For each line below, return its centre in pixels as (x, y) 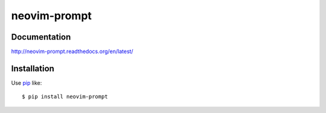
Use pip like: (27, 83)
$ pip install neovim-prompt (65, 97)
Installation (33, 68)
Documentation (41, 37)
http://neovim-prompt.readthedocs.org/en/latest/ (72, 52)
